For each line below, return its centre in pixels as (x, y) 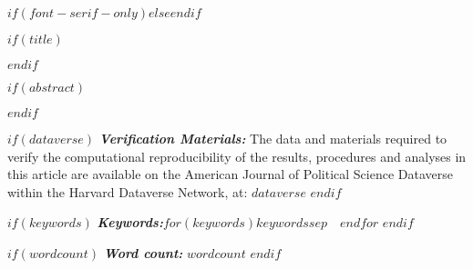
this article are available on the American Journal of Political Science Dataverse (230, 174)
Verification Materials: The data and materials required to (273, 138)
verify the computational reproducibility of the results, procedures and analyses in (237, 156)
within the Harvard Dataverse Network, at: (128, 191)
